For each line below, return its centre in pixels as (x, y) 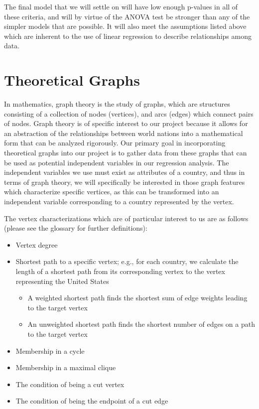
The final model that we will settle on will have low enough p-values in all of (121, 6)
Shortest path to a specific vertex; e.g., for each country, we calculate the (127, 261)
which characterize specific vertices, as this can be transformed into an (112, 192)
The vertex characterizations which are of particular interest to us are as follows (126, 218)
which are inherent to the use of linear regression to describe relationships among (128, 36)
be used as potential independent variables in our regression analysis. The (117, 162)
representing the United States (62, 281)
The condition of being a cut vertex (70, 384)
